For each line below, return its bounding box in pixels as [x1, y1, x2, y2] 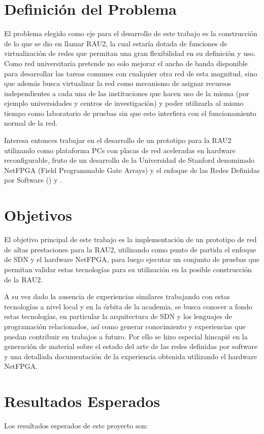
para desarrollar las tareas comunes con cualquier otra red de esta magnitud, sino [4, 68, 257, 78]
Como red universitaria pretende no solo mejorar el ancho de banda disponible [4, 57, 248, 68]
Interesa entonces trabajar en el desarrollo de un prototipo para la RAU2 [4, 135, 232, 146]
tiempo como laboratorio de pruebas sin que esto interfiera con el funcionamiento [4, 107, 256, 118]
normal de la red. [4, 118, 58, 128]
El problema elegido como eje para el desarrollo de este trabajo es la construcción [4, 28, 257, 39]
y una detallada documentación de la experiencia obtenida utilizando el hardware [4, 351, 257, 361]
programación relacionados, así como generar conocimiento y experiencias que [4, 321, 246, 331]
